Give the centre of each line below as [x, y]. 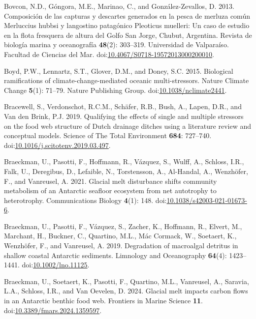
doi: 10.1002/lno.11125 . [56, 265]
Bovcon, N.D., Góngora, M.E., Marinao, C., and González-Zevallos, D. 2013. [119, 6]
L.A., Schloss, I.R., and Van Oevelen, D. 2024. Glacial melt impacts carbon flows [126, 291]
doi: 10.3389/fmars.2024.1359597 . [53, 310]
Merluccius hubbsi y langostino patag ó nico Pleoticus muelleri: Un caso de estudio [127, 25]
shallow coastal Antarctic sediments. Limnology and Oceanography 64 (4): [115, 255]
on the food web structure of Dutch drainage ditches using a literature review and [128, 126]
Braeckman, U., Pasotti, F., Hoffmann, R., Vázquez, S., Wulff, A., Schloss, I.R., [124, 161]
